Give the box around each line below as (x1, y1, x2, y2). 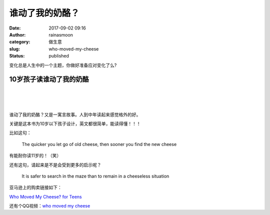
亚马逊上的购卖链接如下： (9, 184, 62, 190)
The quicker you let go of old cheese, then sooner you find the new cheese (21, 141, 177, 147)
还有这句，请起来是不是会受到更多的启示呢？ (9, 161, 101, 167)
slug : (9, 45, 20, 52)
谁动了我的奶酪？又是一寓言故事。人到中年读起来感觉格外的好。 (9, 111, 141, 117)
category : (9, 39, 30, 45)
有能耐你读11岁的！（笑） (9, 152, 61, 158)
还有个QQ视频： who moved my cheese (9, 203, 90, 209)
